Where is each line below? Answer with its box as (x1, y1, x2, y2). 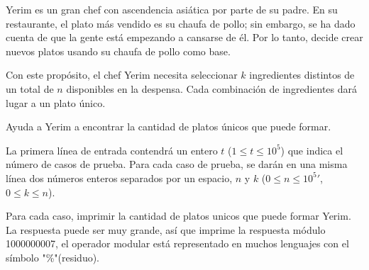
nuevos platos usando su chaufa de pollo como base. (6, 43, 231, 58)
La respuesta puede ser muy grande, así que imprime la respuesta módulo (6, 222, 326, 237)
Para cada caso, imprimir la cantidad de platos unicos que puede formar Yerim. (6, 208, 351, 223)
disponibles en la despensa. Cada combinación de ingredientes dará (66, 81, 357, 96)
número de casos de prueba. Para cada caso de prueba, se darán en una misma (6, 157, 348, 171)
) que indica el (280, 142, 343, 157)
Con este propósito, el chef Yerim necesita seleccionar (6, 67, 238, 82)
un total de (6, 81, 54, 96)
